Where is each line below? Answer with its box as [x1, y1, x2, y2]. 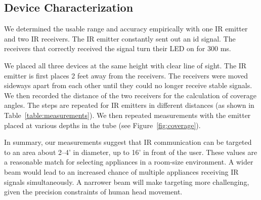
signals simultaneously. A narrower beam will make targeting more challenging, [4, 176, 249, 187]
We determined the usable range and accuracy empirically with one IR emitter [4, 23, 248, 34]
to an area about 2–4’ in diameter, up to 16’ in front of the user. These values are [4, 146, 257, 157]
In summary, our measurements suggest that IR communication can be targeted [4, 137, 252, 147]
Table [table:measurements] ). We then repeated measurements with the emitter [4, 109, 251, 120]
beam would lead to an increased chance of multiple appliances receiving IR [4, 166, 239, 177]
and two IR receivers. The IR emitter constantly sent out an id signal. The [4, 33, 236, 44]
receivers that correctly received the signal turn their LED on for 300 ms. [4, 43, 231, 54]
